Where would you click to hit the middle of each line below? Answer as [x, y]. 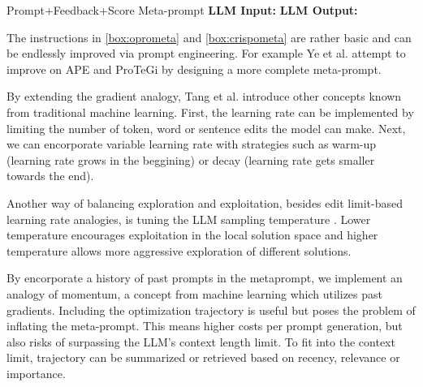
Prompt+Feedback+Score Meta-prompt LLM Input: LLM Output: [182, 10]
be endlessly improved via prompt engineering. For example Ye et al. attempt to [206, 53]
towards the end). [50, 176]
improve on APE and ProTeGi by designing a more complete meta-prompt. [194, 69]
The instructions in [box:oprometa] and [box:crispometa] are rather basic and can [209, 37]
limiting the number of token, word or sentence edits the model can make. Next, [206, 128]
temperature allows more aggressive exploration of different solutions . [179, 250]
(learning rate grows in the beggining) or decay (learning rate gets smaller [191, 159]
